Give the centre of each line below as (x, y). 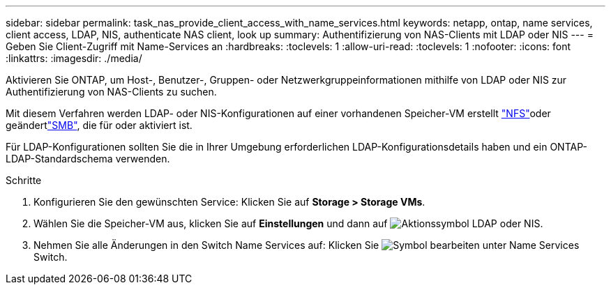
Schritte (24, 180)
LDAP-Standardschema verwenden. (88, 159)
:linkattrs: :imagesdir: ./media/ (74, 58)
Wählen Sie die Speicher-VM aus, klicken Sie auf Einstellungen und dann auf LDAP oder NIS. (288, 223)
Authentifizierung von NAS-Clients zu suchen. (111, 92)
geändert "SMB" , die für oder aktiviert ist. (99, 125)
